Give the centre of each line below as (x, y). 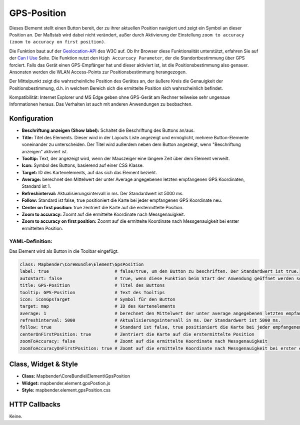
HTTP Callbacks (35, 404)
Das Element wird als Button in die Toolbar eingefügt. (64, 251)
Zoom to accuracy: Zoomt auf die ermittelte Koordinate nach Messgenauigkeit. (103, 214)
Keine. (16, 416)
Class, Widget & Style (44, 364)
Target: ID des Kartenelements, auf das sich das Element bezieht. (89, 172)
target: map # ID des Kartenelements (97, 306)
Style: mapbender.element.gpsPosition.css (66, 390)
